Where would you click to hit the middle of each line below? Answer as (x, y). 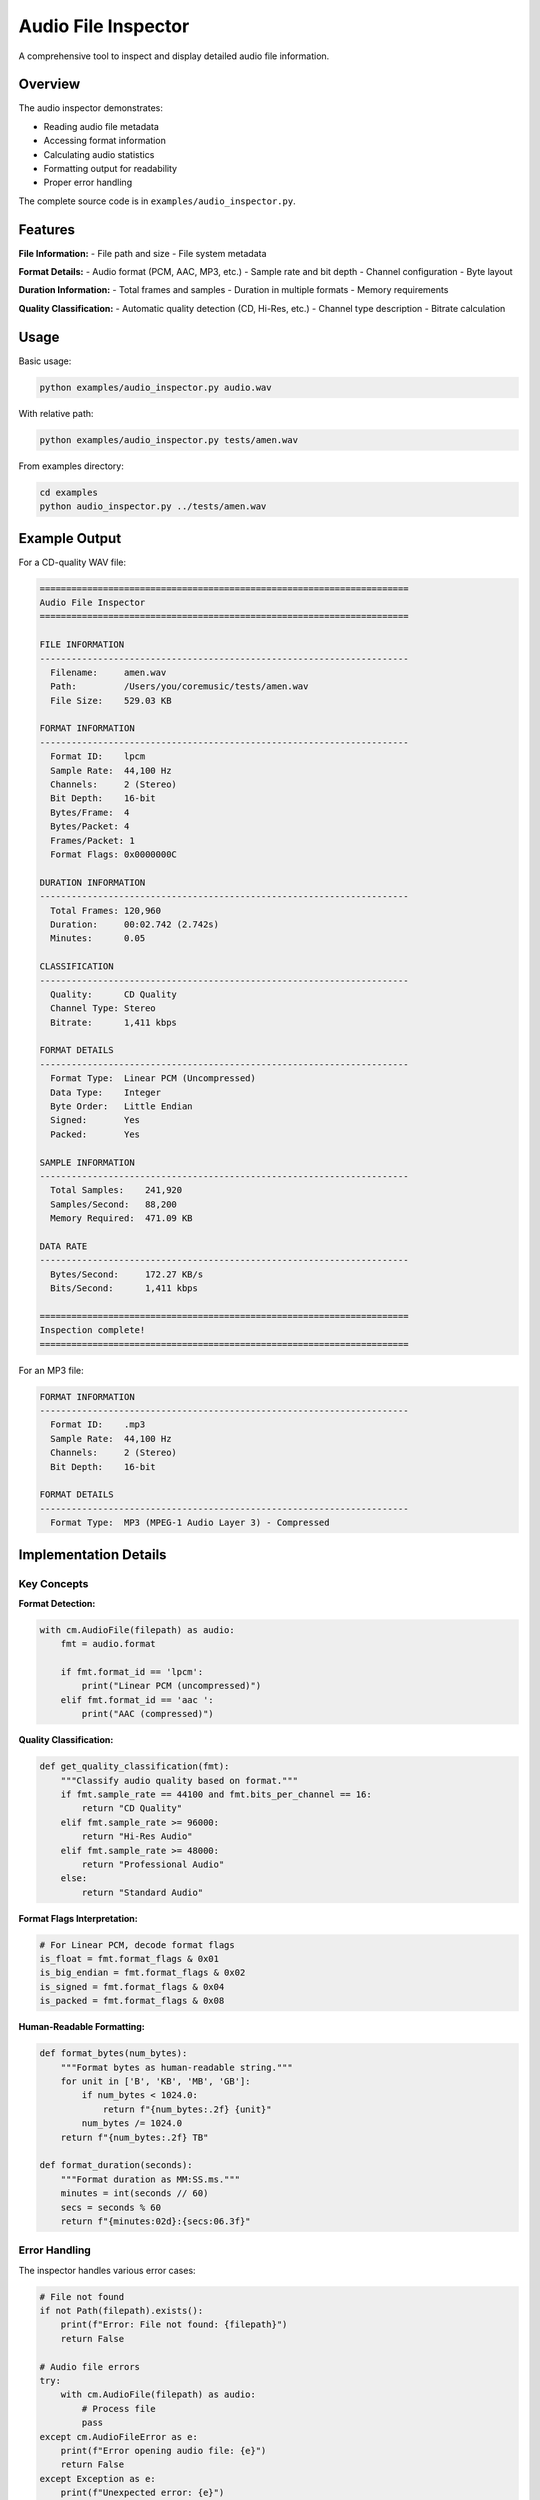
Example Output (70, 538)
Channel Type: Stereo (103, 1008)
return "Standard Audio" (142, 1892)
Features (46, 229)
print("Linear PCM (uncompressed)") (171, 1686)
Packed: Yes (95, 1134)
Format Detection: (57, 1603)
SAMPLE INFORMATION (87, 1162)
